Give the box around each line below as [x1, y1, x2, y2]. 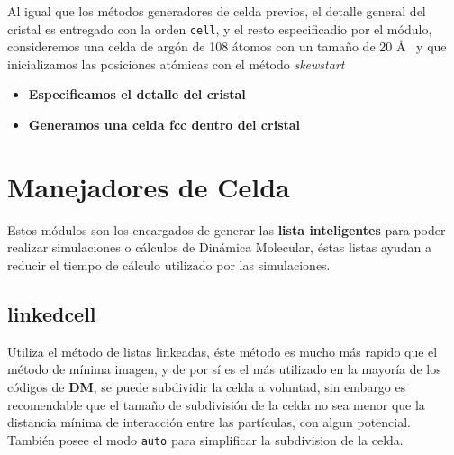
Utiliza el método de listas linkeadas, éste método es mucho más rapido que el [7, 341, 438, 360]
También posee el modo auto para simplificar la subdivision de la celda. [7, 430, 404, 449]
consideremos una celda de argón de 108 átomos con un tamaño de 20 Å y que [7, 37, 447, 56]
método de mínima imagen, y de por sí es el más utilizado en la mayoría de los [7, 359, 441, 378]
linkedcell [7, 299, 96, 327]
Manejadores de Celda [7, 168, 290, 205]
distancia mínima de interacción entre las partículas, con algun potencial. [7, 413, 411, 432]
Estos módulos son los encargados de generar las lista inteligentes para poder [7, 220, 446, 239]
